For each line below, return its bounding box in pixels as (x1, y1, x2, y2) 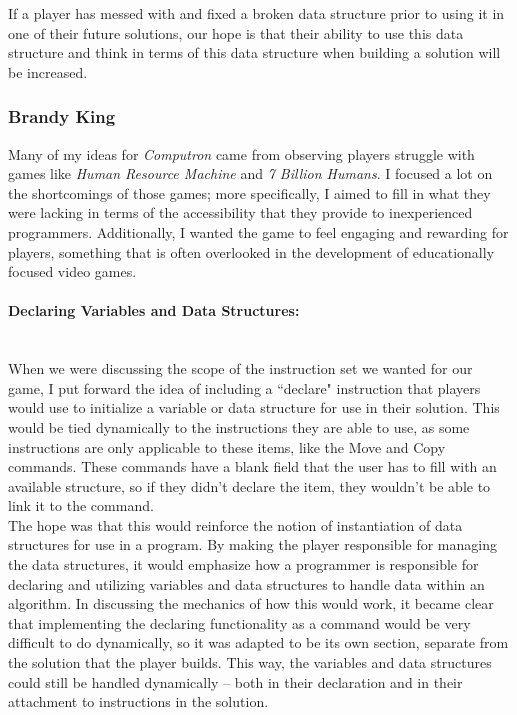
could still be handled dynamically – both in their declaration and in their (8, 671, 463, 692)
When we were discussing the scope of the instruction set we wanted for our (8, 358, 473, 379)
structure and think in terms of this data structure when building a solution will (8, 42, 501, 63)
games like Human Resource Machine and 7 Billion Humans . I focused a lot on (8, 163, 493, 184)
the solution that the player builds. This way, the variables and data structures (8, 652, 492, 673)
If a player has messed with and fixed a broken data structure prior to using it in (8, 3, 505, 23)
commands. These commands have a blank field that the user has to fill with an (8, 456, 497, 477)
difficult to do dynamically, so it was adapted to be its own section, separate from (8, 632, 509, 653)
